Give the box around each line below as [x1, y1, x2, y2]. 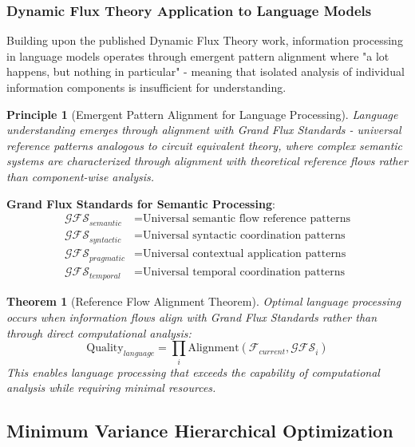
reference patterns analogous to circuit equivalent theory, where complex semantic [6, 136, 403, 153]
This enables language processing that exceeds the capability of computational [6, 363, 380, 380]
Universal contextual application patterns [143, 247, 346, 259]
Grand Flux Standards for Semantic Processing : [6, 195, 275, 212]
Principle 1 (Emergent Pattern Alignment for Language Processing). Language [6, 105, 398, 122]
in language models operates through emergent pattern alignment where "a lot [6, 47, 389, 64]
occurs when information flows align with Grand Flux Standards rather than [6, 309, 377, 326]
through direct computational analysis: [6, 324, 192, 341]
